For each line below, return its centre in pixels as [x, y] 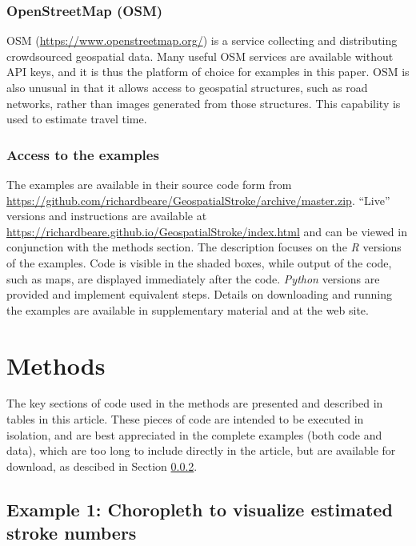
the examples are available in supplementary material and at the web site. [188, 309]
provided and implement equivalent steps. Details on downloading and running [200, 294]
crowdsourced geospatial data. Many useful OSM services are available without [200, 56]
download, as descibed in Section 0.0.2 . [102, 466]
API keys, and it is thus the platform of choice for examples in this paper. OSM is [208, 72]
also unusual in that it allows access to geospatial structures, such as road [187, 87]
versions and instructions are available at [107, 216]
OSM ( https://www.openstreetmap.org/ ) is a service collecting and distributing [202, 40]
